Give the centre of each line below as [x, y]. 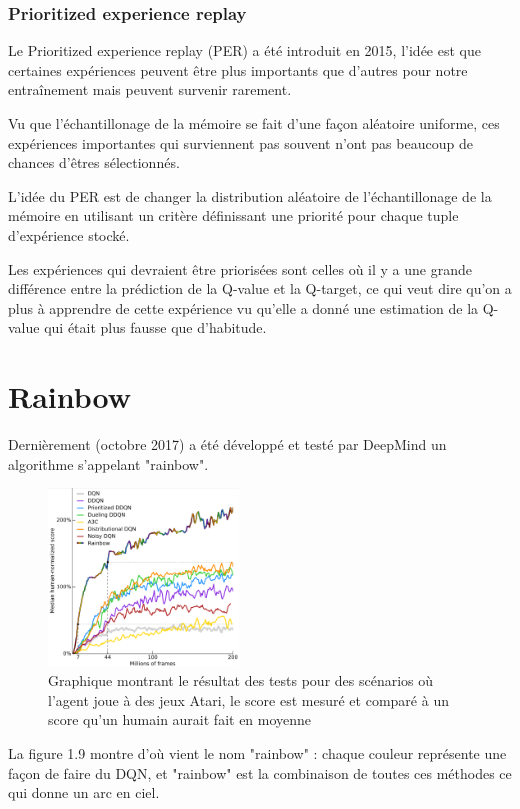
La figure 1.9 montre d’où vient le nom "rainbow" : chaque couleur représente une [257, 752]
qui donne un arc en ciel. [84, 792]
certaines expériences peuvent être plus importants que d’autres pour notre [238, 69]
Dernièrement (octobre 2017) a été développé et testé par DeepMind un [227, 444]
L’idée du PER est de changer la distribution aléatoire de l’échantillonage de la [250, 195]
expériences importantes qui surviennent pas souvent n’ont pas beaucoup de [240, 142]
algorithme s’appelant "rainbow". [108, 463]
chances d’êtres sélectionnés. [94, 162]
